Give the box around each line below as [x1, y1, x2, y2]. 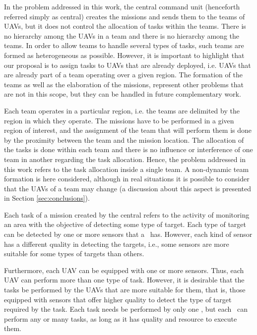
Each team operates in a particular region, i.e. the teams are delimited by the [4, 105, 240, 115]
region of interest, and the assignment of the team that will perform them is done [4, 125, 252, 135]
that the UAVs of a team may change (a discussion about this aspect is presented [4, 183, 251, 193]
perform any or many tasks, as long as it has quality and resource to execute [4, 313, 237, 324]
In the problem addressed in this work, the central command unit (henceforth [4, 1, 240, 11]
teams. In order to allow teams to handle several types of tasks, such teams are [4, 40, 244, 51]
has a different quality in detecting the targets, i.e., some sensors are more [4, 238, 229, 249]
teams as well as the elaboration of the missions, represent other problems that [4, 79, 244, 89]
